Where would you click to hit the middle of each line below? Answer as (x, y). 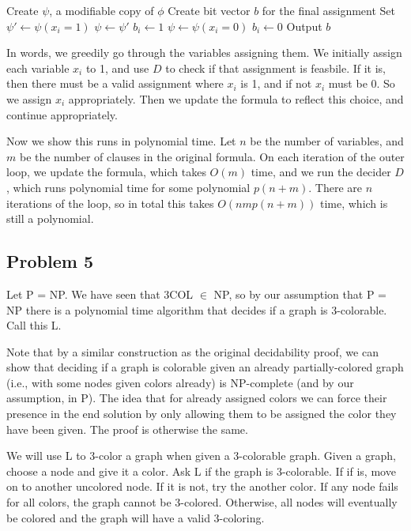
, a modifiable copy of (102, 10)
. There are (335, 187)
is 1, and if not (276, 83)
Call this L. (34, 325)
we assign (29, 98)
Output (304, 26)
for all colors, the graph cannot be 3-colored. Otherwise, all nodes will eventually (202, 502)
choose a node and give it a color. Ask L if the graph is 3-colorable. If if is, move (201, 471)
